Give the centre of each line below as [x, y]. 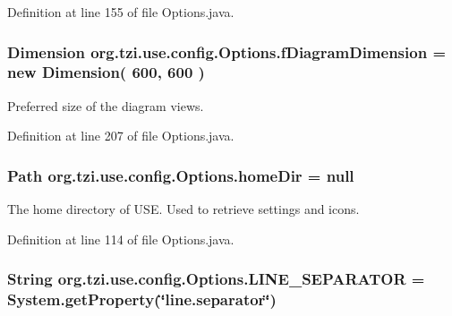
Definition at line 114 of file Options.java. [121, 239]
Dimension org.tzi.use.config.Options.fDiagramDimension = [227, 51]
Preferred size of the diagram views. [106, 105]
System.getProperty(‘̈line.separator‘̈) [142, 299]
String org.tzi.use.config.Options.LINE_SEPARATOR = [216, 279]
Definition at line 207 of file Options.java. [121, 136]
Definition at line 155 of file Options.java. [121, 12]
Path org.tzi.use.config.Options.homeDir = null [181, 175]
